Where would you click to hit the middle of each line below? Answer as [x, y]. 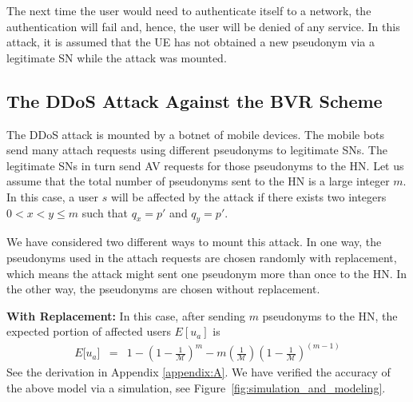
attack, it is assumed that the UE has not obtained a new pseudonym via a [191, 42]
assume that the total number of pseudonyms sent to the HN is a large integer [198, 181]
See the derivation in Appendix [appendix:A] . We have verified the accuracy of [199, 372]
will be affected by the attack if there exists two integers [248, 196]
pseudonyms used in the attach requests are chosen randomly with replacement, [202, 257]
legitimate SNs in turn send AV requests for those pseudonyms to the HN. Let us [205, 165]
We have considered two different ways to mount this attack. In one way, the [194, 242]
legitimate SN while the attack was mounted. [117, 57]
